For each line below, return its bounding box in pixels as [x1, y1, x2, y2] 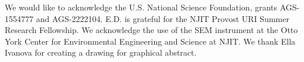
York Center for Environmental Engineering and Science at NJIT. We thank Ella [5, 35, 296, 47]
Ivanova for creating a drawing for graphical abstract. [5, 46, 197, 59]
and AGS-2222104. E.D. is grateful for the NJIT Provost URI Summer [36, 12, 289, 24]
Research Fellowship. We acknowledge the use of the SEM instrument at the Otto [5, 24, 298, 36]
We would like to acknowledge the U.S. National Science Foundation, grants [5, 1, 278, 13]
